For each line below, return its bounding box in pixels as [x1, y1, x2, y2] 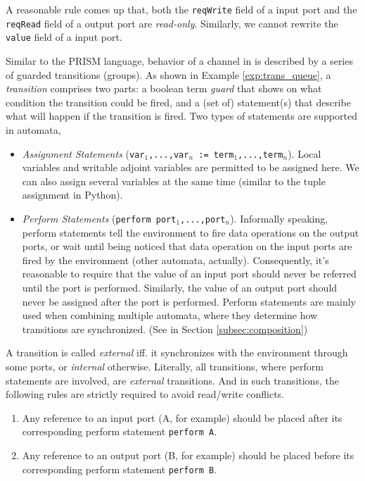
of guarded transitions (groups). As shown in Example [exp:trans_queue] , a [6, 67, 331, 82]
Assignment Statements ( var [22, 146, 145, 161]
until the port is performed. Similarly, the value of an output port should [22, 280, 338, 294]
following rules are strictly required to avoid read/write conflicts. [6, 387, 285, 401]
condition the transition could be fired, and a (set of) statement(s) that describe [6, 94, 351, 109]
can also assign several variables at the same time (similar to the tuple [22, 173, 326, 188]
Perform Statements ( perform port [22, 211, 177, 225]
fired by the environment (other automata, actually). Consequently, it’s [22, 252, 329, 267]
